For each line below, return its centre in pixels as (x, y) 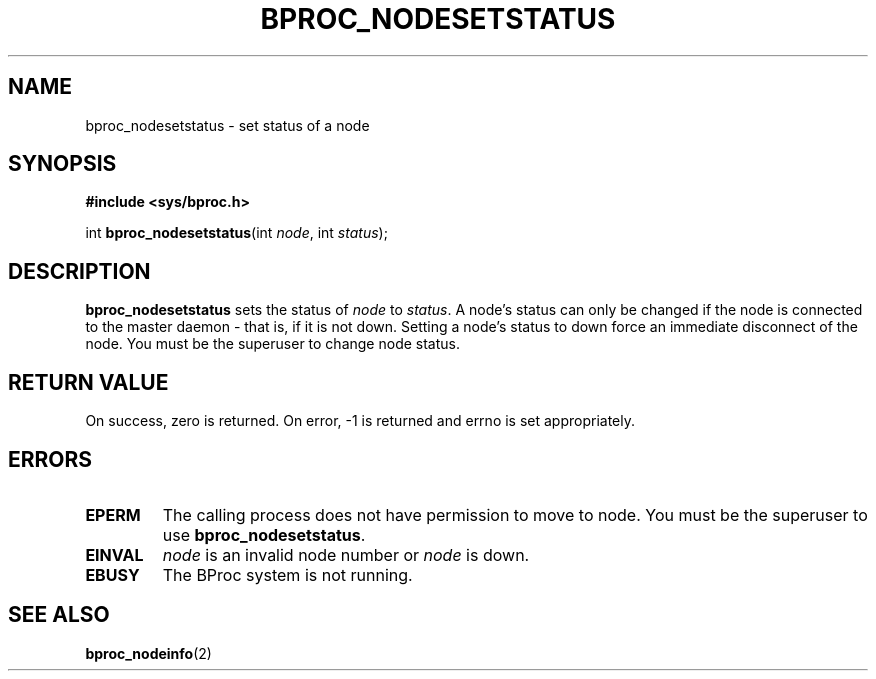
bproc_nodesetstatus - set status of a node (227, 125)
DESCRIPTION (79, 271)
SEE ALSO (59, 615)
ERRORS (50, 459)
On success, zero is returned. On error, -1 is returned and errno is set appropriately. (360, 421)
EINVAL (114, 554)
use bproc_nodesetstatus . (264, 534)
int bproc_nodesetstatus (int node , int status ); (236, 233)
